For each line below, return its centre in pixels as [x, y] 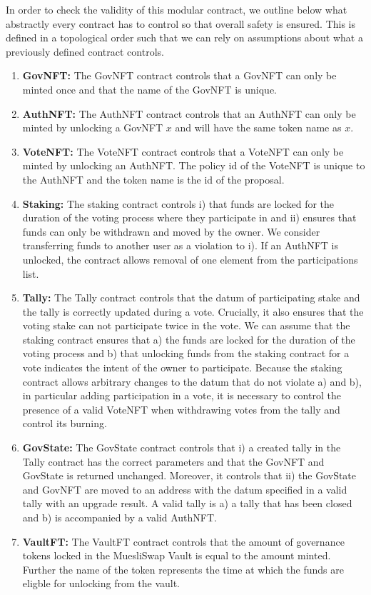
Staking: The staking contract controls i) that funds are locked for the [178, 203]
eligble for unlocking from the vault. [101, 583]
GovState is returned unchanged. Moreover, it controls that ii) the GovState [189, 475]
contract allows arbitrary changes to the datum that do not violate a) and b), [192, 381]
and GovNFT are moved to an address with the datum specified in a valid [185, 489]
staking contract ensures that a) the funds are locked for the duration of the [189, 339]
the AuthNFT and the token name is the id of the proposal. [153, 179]
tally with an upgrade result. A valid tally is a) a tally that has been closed [187, 503]
